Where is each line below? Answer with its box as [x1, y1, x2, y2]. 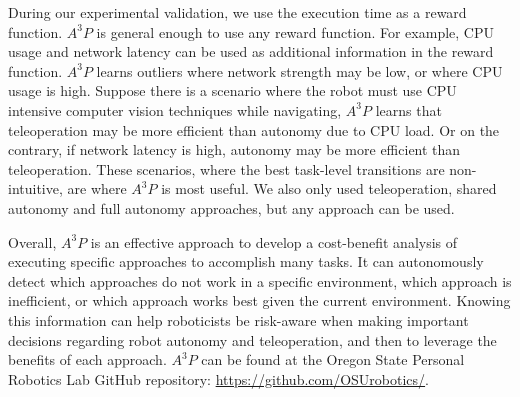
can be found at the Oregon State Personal [201, 349, 465, 370]
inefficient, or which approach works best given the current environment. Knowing [8, 290, 511, 311]
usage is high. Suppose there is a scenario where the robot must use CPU [8, 80, 457, 101]
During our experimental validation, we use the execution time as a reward [8, 2, 467, 22]
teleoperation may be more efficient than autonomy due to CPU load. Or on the [8, 119, 500, 140]
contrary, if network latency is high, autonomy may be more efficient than [8, 139, 461, 160]
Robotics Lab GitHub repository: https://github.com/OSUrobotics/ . [8, 368, 429, 389]
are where [67, 178, 127, 199]
